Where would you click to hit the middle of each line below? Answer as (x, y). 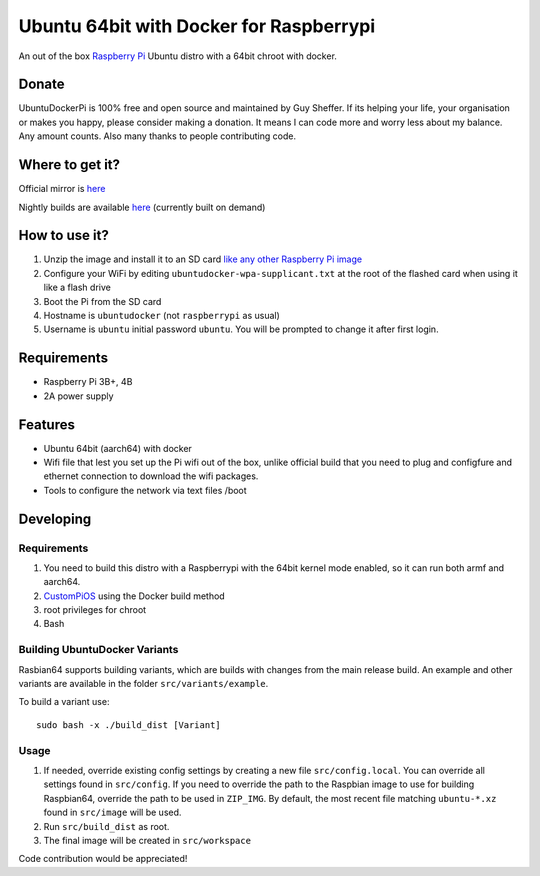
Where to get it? (69, 165)
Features (46, 424)
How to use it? (63, 235)
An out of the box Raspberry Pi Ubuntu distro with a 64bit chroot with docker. (177, 56)
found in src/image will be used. (112, 812)
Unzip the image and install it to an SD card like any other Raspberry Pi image (203, 259)
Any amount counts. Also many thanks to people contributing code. (157, 136)
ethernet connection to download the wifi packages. (151, 476)
